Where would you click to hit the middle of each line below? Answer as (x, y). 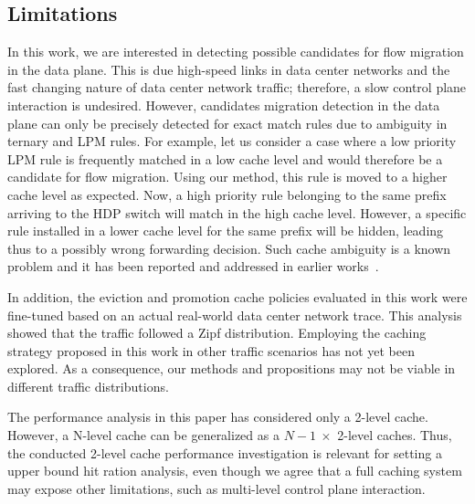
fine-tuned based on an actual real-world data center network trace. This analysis (235, 315)
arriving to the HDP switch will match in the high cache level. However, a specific (237, 212)
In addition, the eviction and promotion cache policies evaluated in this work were (237, 296)
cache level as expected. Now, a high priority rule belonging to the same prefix (227, 194)
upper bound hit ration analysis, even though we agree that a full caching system (235, 471)
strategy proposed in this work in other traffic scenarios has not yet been (211, 350)
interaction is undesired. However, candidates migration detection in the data (224, 105)
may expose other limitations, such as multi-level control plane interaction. (216, 488)
